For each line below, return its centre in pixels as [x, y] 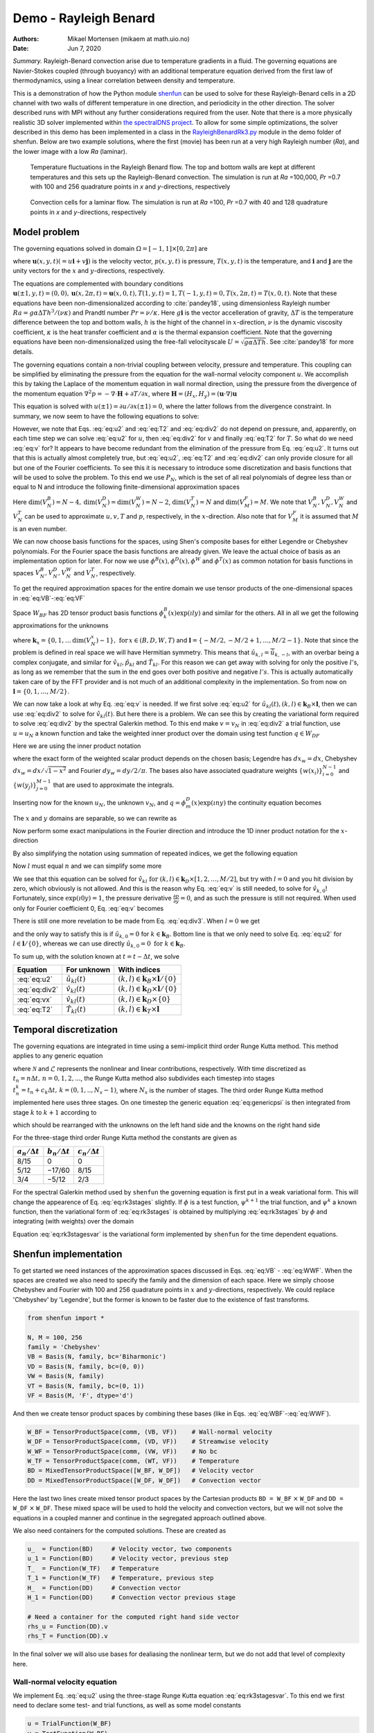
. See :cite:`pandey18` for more [310, 342]
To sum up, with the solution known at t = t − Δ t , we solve [96, 956]
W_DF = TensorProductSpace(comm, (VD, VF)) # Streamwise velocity [148, 1442]
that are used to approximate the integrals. [114, 785]
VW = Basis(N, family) [66, 1376]
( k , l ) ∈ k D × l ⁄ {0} [148, 990]
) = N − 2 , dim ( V [166, 502]
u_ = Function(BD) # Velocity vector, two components [130, 1549]
